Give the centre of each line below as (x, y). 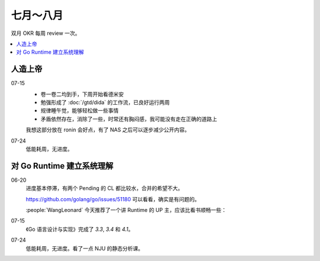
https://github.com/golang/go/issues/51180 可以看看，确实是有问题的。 (113, 199)
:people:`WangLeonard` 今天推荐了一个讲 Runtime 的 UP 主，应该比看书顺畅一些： (126, 210)
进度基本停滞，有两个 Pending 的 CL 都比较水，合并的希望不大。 (105, 188)
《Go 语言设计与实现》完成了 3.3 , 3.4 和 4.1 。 (80, 229)
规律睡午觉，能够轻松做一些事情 (79, 111)
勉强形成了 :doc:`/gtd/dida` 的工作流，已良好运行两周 (105, 102)
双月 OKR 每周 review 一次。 (46, 33)
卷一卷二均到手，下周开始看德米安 (82, 94)
